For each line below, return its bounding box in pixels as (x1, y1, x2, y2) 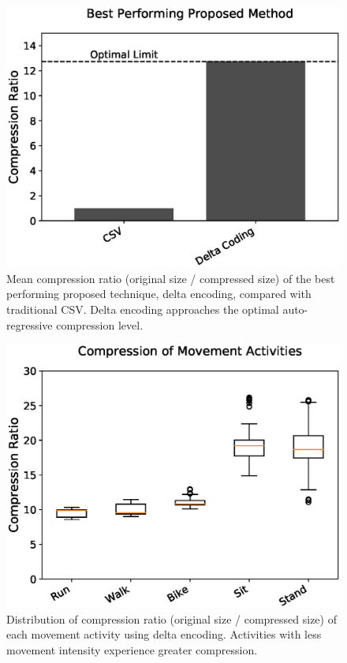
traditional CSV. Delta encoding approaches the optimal (6, 301, 279, 318)
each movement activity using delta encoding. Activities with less (6, 626, 322, 643)
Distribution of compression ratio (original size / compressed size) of (6, 610, 337, 627)
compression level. (56, 316, 144, 333)
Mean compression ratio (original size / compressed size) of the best (6, 270, 335, 286)
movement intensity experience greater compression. (6, 641, 258, 657)
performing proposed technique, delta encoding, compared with (6, 285, 312, 302)
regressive (6, 316, 53, 333)
